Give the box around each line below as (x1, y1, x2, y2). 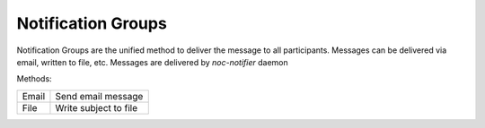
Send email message (55, 90, 144, 102)
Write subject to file (55, 101, 138, 114)
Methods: (16, 73, 53, 84)
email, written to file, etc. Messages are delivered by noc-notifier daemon (16, 56, 288, 67)
